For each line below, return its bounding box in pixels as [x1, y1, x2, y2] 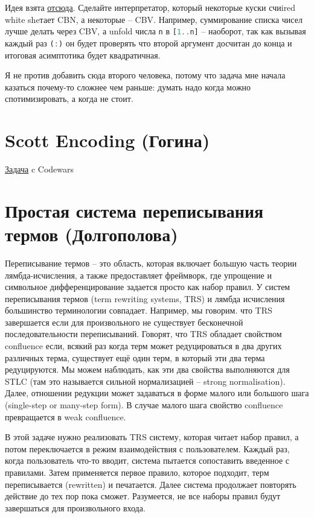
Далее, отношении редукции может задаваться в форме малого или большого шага [5, 387, 309, 399]
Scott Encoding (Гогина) [5, 128, 210, 153]
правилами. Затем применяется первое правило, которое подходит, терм [5, 466, 269, 478]
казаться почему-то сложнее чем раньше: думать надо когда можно [5, 80, 251, 93]
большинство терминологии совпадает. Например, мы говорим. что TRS [5, 304, 272, 317]
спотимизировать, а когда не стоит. [5, 92, 133, 105]
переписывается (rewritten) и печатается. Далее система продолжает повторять [5, 478, 296, 490]
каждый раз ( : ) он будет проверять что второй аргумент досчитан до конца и [5, 36, 292, 49]
